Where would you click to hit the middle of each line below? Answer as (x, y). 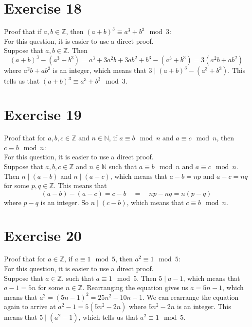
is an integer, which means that (99, 70)
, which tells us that (108, 317)
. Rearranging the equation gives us (135, 287)
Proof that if (23, 31)
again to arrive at (30, 306)
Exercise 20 (43, 235)
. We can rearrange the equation (191, 297)
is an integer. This (204, 306)
